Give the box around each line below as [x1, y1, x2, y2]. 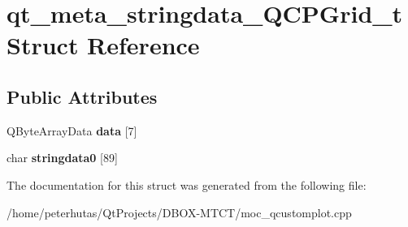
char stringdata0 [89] [7, 149, 118, 166]
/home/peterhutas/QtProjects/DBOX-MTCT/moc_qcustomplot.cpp [7, 203, 352, 221]
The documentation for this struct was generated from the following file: [7, 176, 367, 193]
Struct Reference [7, 28, 200, 62]
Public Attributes [7, 84, 158, 109]
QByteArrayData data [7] [7, 122, 137, 139]
